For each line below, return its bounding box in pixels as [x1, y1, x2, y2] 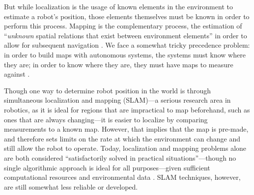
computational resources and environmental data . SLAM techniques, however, [4, 172, 241, 182]
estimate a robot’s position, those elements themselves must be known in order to [4, 11, 250, 21]
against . [4, 69, 30, 79]
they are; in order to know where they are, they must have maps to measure [4, 59, 233, 69]
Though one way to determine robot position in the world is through [4, 85, 211, 95]
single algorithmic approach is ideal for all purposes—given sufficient [4, 162, 210, 172]
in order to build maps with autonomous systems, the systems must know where [4, 49, 246, 59]
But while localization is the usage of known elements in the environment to [4, 1, 233, 11]
